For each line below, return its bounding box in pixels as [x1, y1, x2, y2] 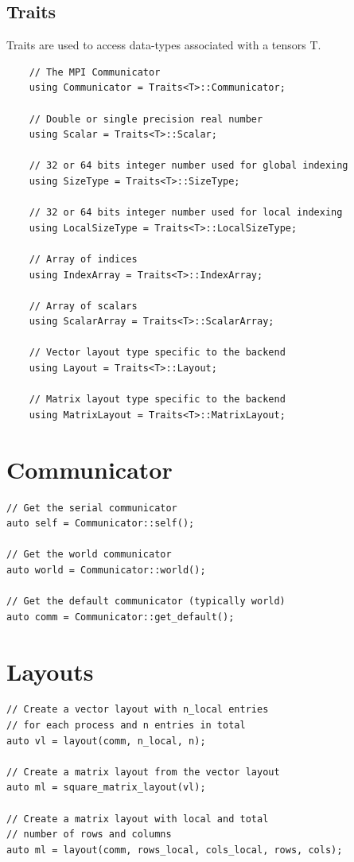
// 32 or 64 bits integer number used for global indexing [29, 160, 348, 172]
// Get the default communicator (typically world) [6, 596, 286, 608]
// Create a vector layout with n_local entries [6, 704, 269, 716]
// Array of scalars [29, 300, 138, 312]
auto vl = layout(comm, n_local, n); [6, 735, 206, 747]
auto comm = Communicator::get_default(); [6, 611, 235, 623]
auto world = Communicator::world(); [6, 564, 206, 576]
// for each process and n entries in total [6, 720, 246, 732]
